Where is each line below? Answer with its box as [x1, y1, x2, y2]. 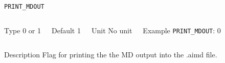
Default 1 [51, 25, 81, 35]
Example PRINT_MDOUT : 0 [143, 25, 221, 35]
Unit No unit [91, 25, 132, 35]
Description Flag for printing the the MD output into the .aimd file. [4, 49, 217, 60]
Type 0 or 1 [4, 25, 41, 35]
